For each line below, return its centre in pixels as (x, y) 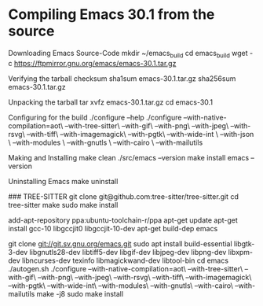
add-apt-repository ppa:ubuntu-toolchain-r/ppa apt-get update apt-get (123, 220)
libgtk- (245, 243)
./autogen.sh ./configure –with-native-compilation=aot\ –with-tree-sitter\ (126, 268)
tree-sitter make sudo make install (63, 205)
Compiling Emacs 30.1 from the (111, 15)
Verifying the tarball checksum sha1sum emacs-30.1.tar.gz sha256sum (122, 78)
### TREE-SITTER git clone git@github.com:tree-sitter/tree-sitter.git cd (124, 196)
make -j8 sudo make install (80, 293)
